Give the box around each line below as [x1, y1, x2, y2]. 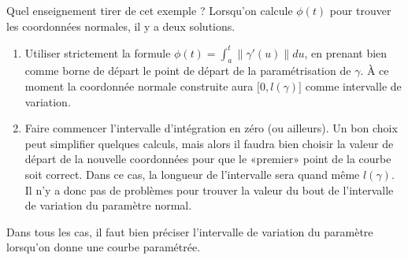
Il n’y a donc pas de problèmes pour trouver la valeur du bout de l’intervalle [24, 181, 394, 198]
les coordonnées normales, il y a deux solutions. [6, 17, 236, 34]
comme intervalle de [305, 78, 402, 95]
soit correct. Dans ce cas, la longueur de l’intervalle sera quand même [24, 166, 360, 183]
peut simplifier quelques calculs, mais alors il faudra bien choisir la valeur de [24, 135, 394, 151]
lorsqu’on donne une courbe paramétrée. [6, 239, 201, 255]
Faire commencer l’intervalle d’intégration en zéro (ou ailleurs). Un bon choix [24, 120, 398, 136]
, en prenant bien [304, 44, 388, 61]
